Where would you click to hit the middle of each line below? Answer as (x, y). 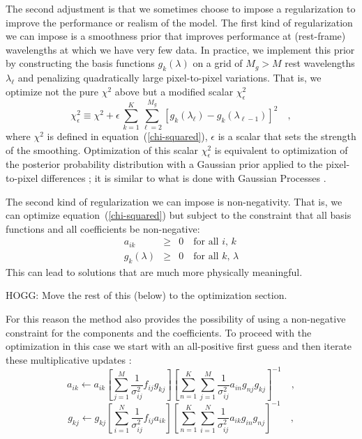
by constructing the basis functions (80, 63)
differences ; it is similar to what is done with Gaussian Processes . (183, 178)
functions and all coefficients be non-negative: (103, 228)
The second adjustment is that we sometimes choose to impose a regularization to (181, 8)
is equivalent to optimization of (281, 149)
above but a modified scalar (174, 91)
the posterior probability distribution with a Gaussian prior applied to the (164, 164)
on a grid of (218, 63)
